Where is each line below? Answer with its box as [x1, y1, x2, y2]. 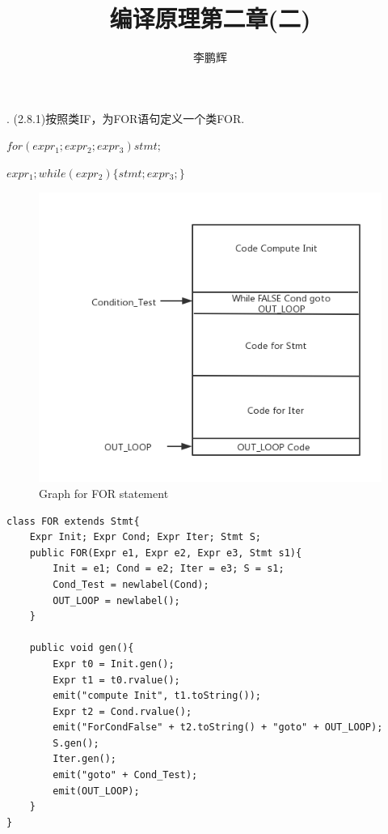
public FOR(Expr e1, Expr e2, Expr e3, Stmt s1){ [29, 547, 302, 559]
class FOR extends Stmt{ [6, 515, 140, 527]
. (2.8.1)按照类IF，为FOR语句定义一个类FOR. [6, 109, 245, 126]
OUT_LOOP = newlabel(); [53, 594, 180, 606]
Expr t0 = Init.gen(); [53, 657, 175, 670]
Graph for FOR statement [39, 484, 169, 501]
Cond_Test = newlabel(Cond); [53, 578, 209, 590]
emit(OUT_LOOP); [53, 785, 140, 797]
